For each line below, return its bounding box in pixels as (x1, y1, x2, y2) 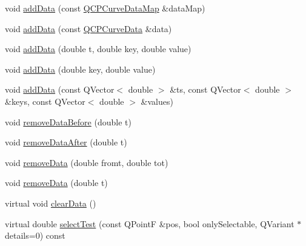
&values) (141, 95, 173, 107)
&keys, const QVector (5, 95, 85, 107)
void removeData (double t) (5, 176, 108, 189)
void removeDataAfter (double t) (5, 136, 127, 148)
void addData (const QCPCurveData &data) (5, 22, 172, 35)
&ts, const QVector (170, 83, 241, 96)
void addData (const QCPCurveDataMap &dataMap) (5, 2, 205, 14)
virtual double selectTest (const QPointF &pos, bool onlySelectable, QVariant (5, 217, 294, 230)
